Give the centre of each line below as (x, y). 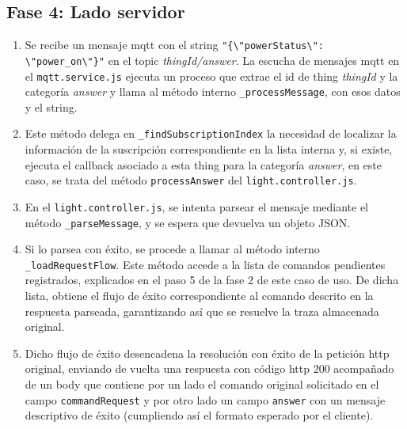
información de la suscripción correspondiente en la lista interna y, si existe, (209, 149)
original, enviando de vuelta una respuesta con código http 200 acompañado (209, 368)
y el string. (51, 106)
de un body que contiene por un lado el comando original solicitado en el (202, 384)
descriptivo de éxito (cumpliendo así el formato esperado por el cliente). (199, 415)
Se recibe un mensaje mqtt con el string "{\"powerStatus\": (174, 45)
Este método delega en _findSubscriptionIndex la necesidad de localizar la (211, 133)
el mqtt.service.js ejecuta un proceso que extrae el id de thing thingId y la (211, 76)
